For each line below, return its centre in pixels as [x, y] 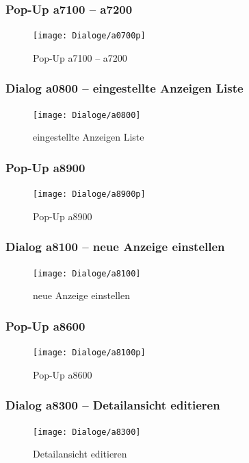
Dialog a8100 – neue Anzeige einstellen [115, 247]
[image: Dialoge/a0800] [87, 115]
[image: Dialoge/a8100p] [89, 353]
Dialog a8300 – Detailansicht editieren [113, 405]
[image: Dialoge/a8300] [87, 432]
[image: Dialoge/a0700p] [89, 36]
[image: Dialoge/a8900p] [89, 194]
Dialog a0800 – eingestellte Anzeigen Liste [124, 88]
